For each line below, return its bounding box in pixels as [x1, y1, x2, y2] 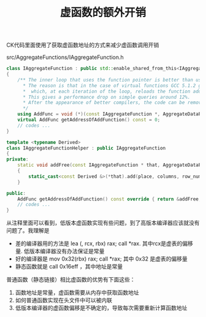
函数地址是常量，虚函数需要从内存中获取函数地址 [15, 289, 139, 296]
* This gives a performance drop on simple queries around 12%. [22, 94, 191, 100]
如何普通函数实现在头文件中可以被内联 [15, 297, 112, 304]
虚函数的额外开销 [59, 6, 146, 20]
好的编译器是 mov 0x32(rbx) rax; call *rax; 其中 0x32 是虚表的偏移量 [15, 255, 188, 262]
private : [6, 156, 29, 162]
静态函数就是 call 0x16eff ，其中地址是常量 [15, 263, 123, 270]
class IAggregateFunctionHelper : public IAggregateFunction [6, 145, 166, 151]
